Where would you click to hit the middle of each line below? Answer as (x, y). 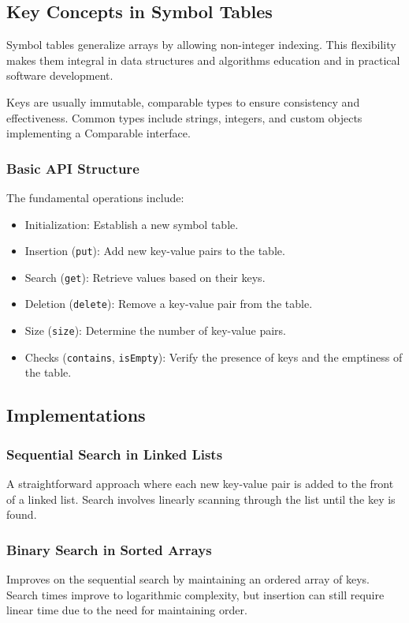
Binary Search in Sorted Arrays (109, 549)
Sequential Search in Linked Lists (115, 454)
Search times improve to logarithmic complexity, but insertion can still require (195, 594)
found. (22, 514)
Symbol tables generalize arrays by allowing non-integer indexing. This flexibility (201, 45)
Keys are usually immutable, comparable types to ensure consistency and (183, 101)
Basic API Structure (73, 168)
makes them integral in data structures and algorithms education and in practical (203, 60)
